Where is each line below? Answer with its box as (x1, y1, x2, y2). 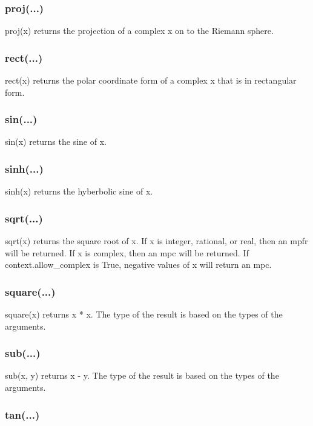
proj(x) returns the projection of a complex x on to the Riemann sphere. (5, 24, 274, 37)
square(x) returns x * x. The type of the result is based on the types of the (5, 308, 283, 321)
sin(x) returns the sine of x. (5, 135, 107, 148)
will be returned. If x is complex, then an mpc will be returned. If (5, 246, 249, 259)
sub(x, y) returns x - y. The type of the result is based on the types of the (5, 369, 279, 382)
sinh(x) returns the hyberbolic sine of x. (5, 185, 153, 198)
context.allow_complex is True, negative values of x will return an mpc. (5, 258, 272, 271)
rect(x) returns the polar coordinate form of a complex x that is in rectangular (5, 74, 297, 87)
